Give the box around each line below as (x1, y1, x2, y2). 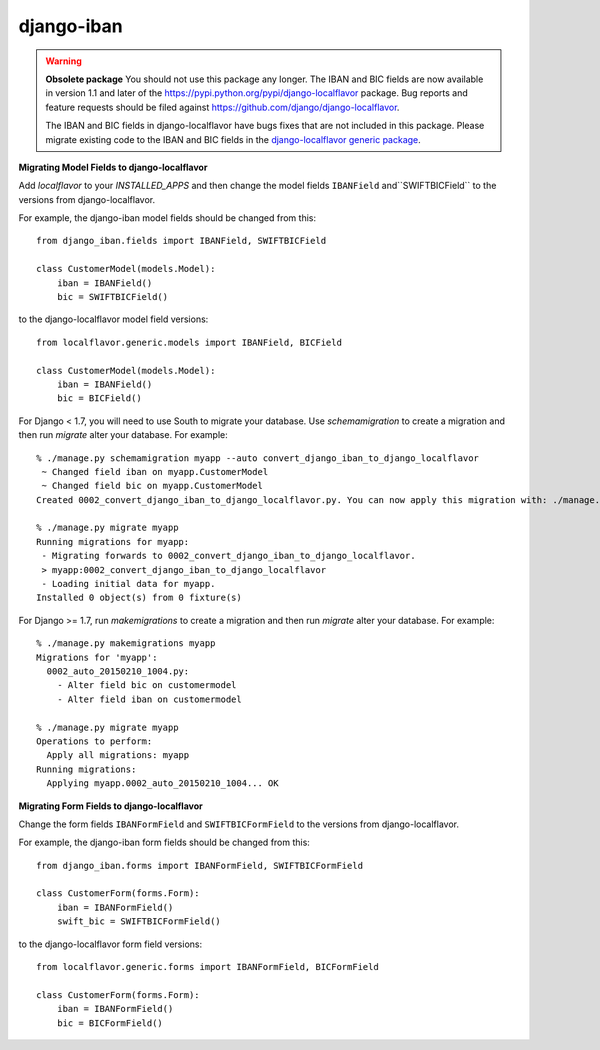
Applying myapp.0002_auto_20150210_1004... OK (46, 778, 279, 789)
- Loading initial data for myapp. (41, 578, 216, 590)
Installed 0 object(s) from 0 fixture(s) (36, 592, 242, 604)
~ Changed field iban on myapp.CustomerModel (41, 466, 269, 477)
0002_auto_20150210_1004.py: (46, 666, 190, 677)
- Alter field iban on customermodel (56, 693, 242, 705)
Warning (45, 55, 82, 67)
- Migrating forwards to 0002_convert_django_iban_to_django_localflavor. (41, 550, 416, 562)
